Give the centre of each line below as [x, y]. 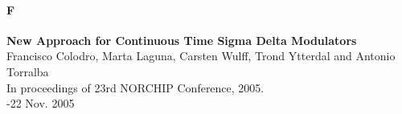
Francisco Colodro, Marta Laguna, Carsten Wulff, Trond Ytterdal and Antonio [201, 56]
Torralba [28, 71]
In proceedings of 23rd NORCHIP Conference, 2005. [135, 87]
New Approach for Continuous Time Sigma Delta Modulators [182, 40]
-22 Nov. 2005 [41, 103]
